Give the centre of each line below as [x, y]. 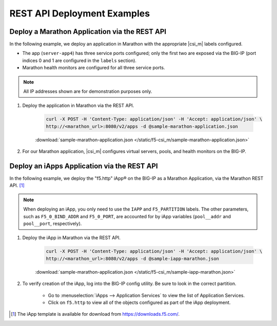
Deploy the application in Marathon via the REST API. [78, 106]
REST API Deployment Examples [80, 13]
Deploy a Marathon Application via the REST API [88, 32]
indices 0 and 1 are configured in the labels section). [80, 60]
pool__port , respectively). [53, 224]
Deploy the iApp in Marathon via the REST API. [71, 238]
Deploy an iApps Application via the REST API [84, 166]
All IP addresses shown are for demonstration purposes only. [88, 91]
